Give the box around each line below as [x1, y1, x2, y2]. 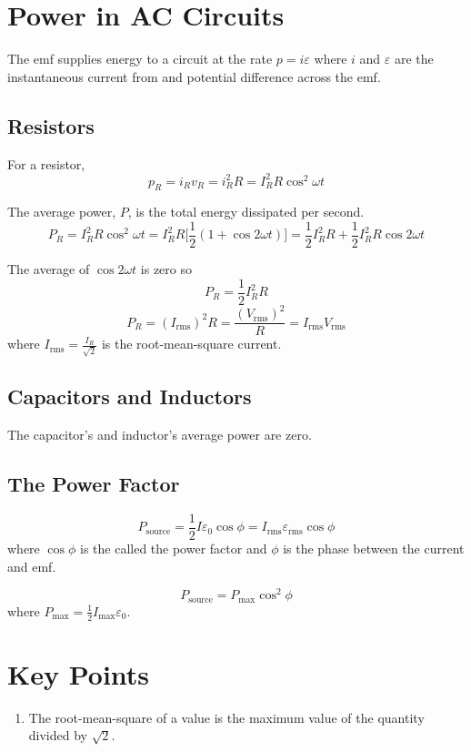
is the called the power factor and [79, 539, 267, 558]
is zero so [140, 259, 193, 279]
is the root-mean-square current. [101, 334, 282, 353]
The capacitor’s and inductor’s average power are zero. [7, 425, 312, 444]
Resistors [7, 111, 95, 139]
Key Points [7, 655, 150, 692]
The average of [7, 259, 90, 279]
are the [394, 49, 434, 68]
